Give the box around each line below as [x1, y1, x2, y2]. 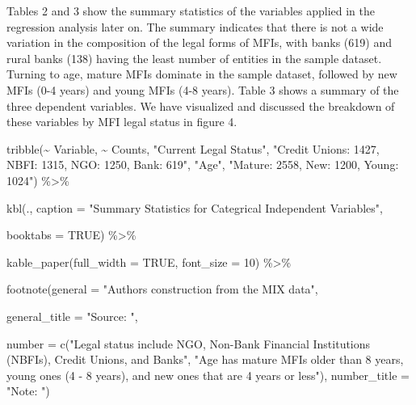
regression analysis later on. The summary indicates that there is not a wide [6, 18, 384, 35]
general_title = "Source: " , [6, 307, 138, 324]
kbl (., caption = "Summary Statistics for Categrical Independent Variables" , [6, 199, 383, 216]
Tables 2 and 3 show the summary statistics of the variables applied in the [6, 2, 375, 19]
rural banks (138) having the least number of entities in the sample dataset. [6, 49, 382, 66]
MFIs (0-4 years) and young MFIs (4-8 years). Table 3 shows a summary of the [6, 81, 399, 98]
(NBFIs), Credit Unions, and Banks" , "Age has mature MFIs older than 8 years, [6, 351, 404, 368]
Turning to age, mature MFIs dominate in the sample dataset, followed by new [6, 65, 397, 82]
